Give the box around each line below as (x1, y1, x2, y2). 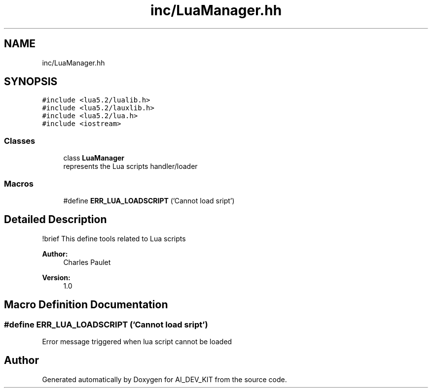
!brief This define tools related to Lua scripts (42, 234, 186, 243)
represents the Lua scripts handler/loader (63, 162, 198, 171)
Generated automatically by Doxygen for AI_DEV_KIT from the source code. (42, 375, 287, 384)
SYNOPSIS (4, 75, 58, 88)
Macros (4, 178, 34, 189)
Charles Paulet (63, 258, 111, 266)
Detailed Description (4, 213, 107, 226)
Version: (42, 273, 71, 282)
